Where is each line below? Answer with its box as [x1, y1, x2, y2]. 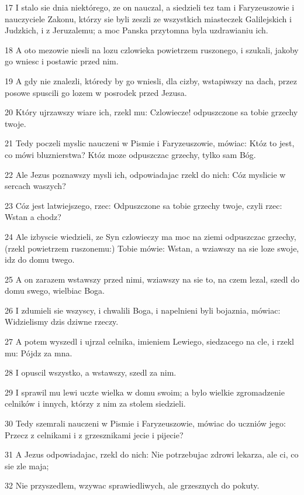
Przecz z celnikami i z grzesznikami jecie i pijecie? [5, 428, 184, 441]
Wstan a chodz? [5, 211, 61, 223]
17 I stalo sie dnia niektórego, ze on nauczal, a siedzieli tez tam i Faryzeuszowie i [5, 1, 295, 13]
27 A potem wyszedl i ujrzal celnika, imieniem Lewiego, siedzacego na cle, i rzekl [5, 335, 295, 348]
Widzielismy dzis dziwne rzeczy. [5, 315, 119, 328]
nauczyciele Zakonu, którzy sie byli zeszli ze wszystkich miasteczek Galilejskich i [5, 12, 292, 25]
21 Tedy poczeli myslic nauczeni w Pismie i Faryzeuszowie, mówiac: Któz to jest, [5, 137, 295, 149]
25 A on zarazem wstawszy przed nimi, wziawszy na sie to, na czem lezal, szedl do [5, 273, 299, 285]
